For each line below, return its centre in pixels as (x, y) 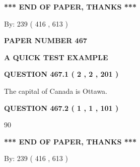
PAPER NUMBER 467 (46, 40)
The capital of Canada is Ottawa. (56, 91)
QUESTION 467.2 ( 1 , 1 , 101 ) (61, 108)
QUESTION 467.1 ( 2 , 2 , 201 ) (61, 74)
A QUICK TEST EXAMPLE (56, 57)
